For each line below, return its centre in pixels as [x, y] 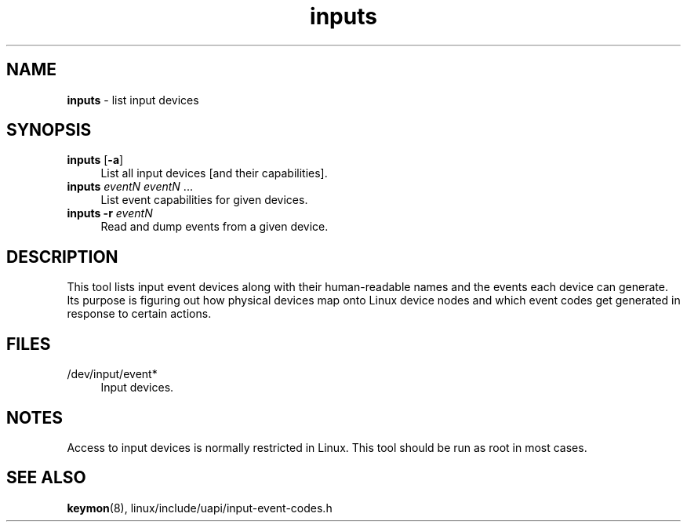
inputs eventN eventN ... [130, 187]
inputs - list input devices [133, 100]
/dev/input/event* [112, 374]
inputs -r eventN [110, 213]
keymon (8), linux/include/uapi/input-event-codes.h [200, 508]
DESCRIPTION [62, 257]
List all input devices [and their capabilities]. [214, 173]
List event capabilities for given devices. [204, 200]
